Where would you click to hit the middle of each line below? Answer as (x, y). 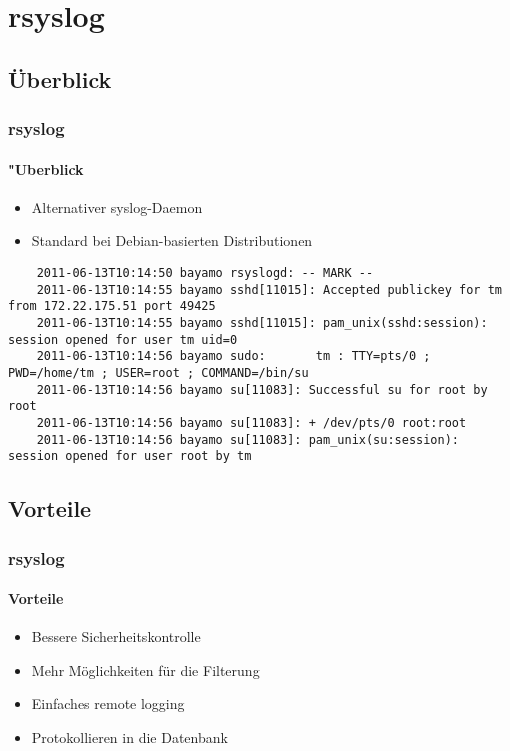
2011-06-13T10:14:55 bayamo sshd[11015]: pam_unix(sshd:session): (262, 322)
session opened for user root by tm (130, 456)
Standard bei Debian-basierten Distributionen (172, 240)
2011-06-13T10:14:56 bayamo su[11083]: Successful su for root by (262, 389)
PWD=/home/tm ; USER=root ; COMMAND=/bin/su (158, 372)
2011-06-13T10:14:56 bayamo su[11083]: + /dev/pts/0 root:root (251, 422)
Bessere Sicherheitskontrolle (116, 636)
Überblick (60, 78)
